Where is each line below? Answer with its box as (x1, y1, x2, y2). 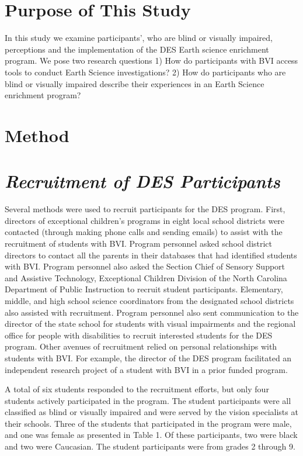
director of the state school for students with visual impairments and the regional (5, 317, 296, 330)
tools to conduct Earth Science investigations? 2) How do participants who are (5, 65, 286, 78)
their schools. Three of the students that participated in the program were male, (5, 417, 292, 429)
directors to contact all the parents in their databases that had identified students (5, 248, 297, 261)
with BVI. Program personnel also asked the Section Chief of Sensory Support (5, 260, 285, 272)
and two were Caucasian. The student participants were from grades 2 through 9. (5, 440, 295, 452)
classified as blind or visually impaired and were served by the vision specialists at (5, 406, 298, 418)
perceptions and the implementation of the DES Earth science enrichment (5, 43, 269, 55)
